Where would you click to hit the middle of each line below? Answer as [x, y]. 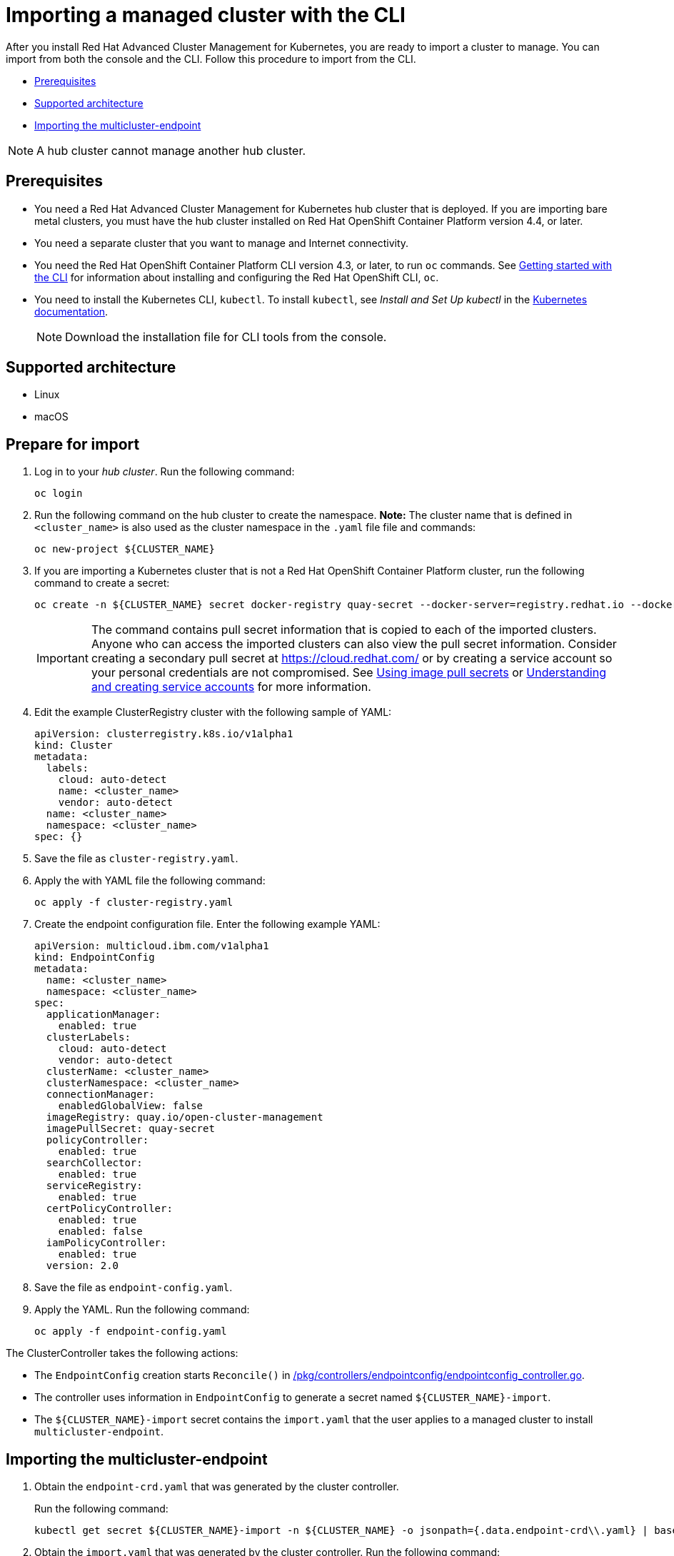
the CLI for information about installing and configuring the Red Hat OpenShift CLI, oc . [237, 277]
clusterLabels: [88, 1037]
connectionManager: [100, 1095]
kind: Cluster [74, 746]
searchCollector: [94, 1163]
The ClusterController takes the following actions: [122, 1353]
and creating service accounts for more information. [231, 687]
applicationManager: [104, 1015]
